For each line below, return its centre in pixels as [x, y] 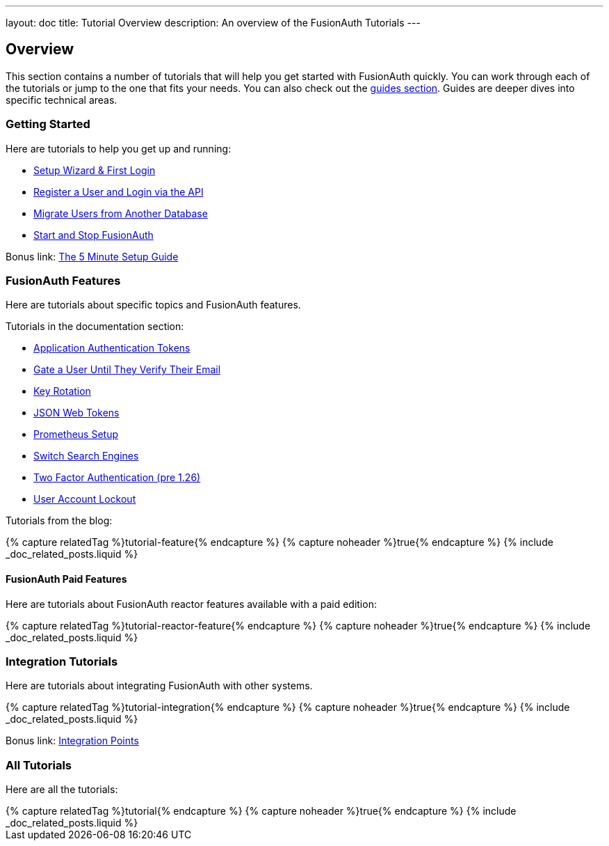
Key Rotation [62, 391]
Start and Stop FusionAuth [94, 235]
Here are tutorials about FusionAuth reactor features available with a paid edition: [191, 604]
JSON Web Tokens [76, 413]
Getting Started [48, 124]
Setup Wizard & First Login [95, 170]
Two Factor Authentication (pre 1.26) [117, 478]
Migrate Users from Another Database [121, 213]
